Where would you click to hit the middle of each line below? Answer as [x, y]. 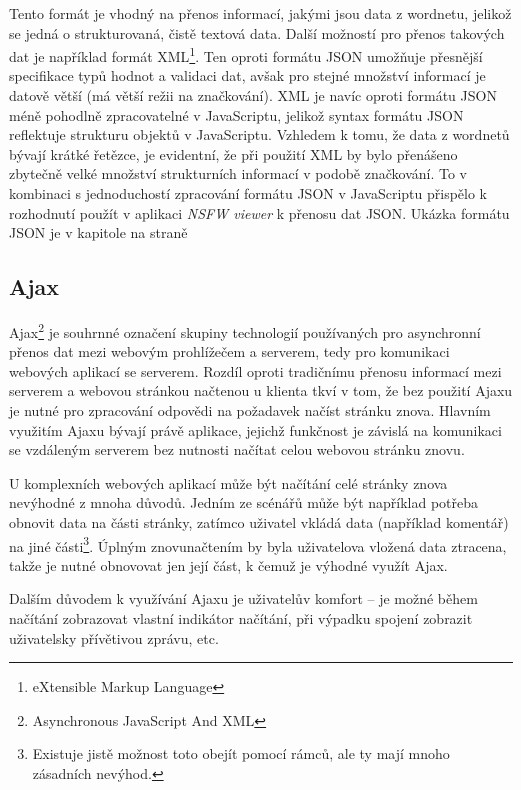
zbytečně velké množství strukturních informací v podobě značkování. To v [238, 173]
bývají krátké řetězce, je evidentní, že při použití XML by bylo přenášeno [233, 153]
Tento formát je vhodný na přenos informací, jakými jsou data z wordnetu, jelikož [260, 13]
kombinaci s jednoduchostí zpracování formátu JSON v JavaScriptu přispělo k [248, 193]
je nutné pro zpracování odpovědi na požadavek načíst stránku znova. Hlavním [250, 410]
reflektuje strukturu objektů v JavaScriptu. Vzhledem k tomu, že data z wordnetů [259, 134]
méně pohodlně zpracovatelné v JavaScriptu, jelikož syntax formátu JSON [236, 114]
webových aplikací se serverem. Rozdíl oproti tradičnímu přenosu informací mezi [255, 370]
